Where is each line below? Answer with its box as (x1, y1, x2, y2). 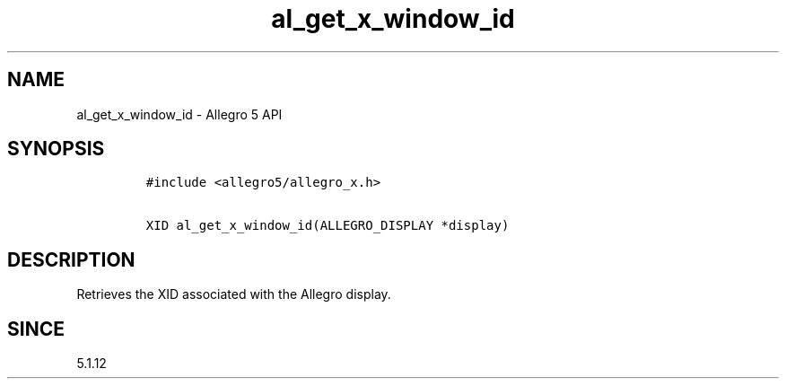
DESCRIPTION (7, 248, 135, 271)
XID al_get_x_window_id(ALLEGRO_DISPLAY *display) (145, 218, 510, 233)
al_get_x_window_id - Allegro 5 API (76, 106, 283, 122)
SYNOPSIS (7, 137, 105, 161)
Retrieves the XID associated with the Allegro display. (76, 286, 391, 303)
